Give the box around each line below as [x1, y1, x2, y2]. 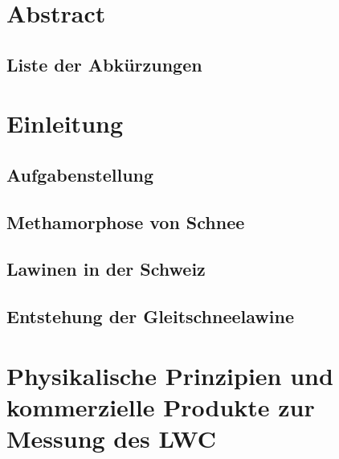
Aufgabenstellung [6, 162, 154, 186]
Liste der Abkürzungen [6, 51, 202, 76]
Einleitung [6, 107, 124, 140]
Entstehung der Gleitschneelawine [6, 304, 294, 329]
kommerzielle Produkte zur [6, 391, 315, 424]
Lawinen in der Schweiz [6, 256, 206, 281]
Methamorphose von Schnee [6, 209, 245, 234]
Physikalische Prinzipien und [6, 359, 333, 391]
